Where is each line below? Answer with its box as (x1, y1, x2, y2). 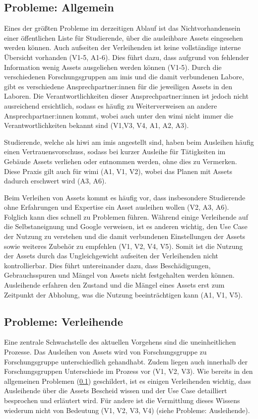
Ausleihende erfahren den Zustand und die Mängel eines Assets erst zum (4, 280, 225, 290)
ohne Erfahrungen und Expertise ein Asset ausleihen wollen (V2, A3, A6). (4, 202, 229, 212)
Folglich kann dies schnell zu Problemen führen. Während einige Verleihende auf (4, 211, 248, 222)
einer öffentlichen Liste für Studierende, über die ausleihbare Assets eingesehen (4, 32, 243, 43)
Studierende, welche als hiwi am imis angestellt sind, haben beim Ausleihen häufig (4, 136, 254, 147)
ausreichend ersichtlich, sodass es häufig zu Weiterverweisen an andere (4, 100, 217, 111)
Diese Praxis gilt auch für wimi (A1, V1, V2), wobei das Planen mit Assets (4, 166, 233, 176)
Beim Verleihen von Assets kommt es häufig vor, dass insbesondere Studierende (4, 192, 246, 202)
